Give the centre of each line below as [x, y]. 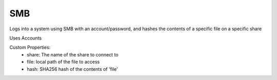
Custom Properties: [30, 47]
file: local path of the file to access [63, 62]
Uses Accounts [26, 38]
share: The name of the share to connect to [73, 54]
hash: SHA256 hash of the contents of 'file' [72, 69]
